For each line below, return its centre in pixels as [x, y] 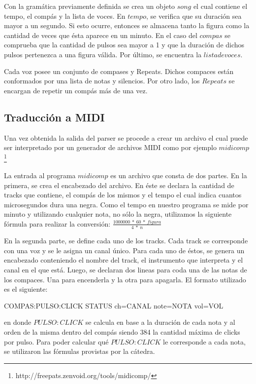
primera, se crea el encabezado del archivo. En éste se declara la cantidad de [119, 185]
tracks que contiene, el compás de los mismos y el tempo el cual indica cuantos [123, 195]
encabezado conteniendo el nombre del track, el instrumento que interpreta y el [124, 260]
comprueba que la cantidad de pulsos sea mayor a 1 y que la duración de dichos [124, 45]
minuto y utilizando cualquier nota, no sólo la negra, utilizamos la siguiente [118, 214]
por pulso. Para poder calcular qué [56, 341]
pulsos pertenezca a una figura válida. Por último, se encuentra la [103, 54]
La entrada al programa [40, 175]
